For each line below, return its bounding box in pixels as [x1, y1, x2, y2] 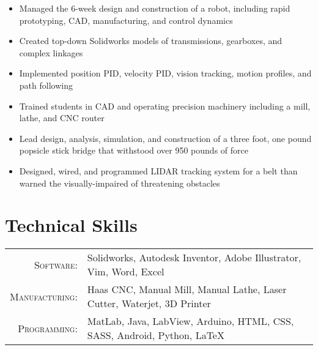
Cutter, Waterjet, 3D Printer [87, 296, 211, 311]
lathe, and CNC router [19, 111, 105, 124]
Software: [34, 257, 78, 272]
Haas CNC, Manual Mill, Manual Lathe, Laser [87, 282, 287, 297]
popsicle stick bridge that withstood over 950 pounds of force [19, 144, 248, 157]
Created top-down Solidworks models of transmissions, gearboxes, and [19, 34, 283, 47]
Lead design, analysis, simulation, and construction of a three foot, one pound [19, 132, 312, 144]
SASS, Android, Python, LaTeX [87, 328, 224, 343]
